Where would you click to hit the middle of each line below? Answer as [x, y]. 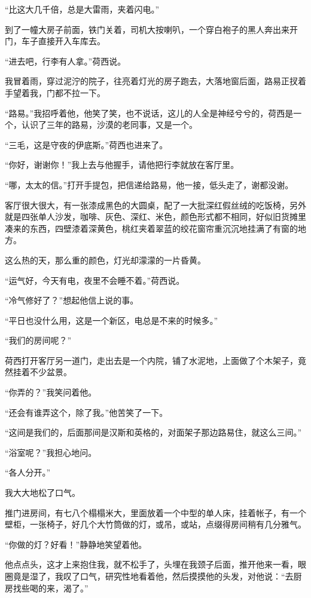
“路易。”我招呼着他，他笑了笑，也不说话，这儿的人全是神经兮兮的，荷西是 [149, 113]
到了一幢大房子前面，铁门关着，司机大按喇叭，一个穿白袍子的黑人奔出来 [147, 29]
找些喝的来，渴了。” [51, 588]
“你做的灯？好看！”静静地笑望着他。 [76, 544]
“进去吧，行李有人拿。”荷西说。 [65, 61]
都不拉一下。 [80, 92]
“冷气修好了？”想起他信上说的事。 [72, 300]
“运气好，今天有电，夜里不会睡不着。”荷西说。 [95, 280]
